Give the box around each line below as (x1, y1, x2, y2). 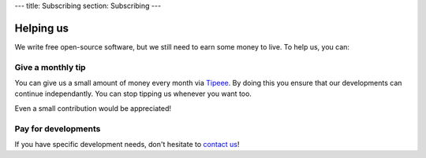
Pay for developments (14, 123, 101, 134)
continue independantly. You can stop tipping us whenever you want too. (14, 89, 252, 98)
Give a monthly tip (14, 61, 86, 72)
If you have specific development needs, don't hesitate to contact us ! (14, 139, 240, 149)
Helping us (14, 21, 69, 35)
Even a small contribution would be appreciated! (14, 103, 171, 113)
